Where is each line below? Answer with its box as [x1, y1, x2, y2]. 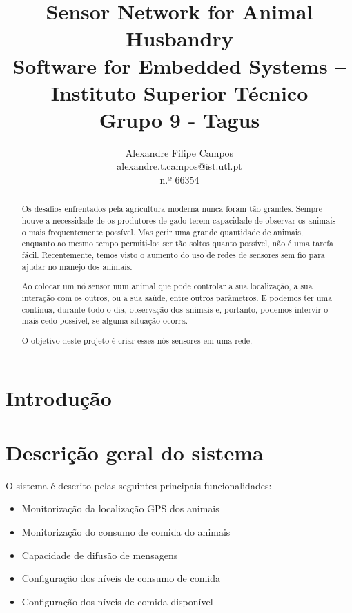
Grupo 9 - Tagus [99, 105, 260, 133]
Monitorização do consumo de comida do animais [21, 524, 231, 538]
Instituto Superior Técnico [50, 78, 309, 106]
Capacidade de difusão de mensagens [21, 547, 178, 562]
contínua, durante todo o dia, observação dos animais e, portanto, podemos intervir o [21, 303, 329, 315]
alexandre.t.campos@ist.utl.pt [117, 159, 242, 173]
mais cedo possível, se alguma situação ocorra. [21, 315, 188, 327]
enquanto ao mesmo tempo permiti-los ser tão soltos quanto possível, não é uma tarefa [21, 237, 333, 249]
